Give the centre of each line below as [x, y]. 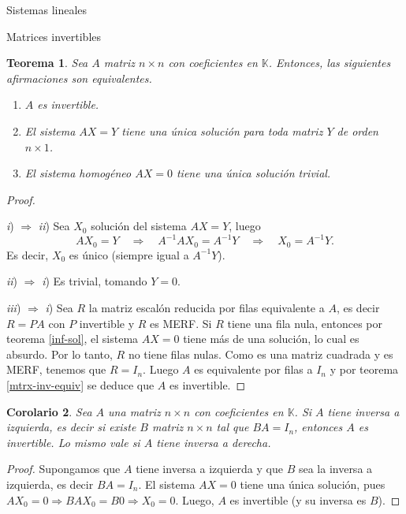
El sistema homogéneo [78, 173]
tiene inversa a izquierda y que [209, 469]
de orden [358, 130]
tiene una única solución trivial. [253, 173]
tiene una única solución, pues [313, 484]
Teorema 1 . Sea [47, 63]
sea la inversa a [335, 469]
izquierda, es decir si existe [71, 427]
